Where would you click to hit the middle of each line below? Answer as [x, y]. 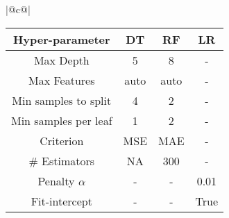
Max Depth [61, 60]
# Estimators [62, 160]
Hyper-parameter [61, 39]
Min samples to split [62, 100]
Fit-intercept [61, 201]
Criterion [62, 140]
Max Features [62, 80]
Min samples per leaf [62, 120]
